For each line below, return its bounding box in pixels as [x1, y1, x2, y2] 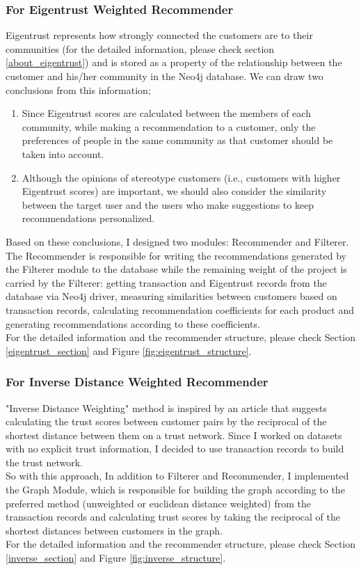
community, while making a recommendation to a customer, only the [22, 119, 316, 134]
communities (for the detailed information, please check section [6, 41, 275, 56]
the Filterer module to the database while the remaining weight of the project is [6, 262, 347, 276]
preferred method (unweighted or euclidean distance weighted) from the [6, 496, 311, 510]
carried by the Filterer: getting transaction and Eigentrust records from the [6, 275, 327, 290]
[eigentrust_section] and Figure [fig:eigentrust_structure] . [6, 343, 252, 358]
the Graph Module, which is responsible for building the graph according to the [6, 482, 345, 497]
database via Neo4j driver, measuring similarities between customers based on [6, 289, 337, 303]
